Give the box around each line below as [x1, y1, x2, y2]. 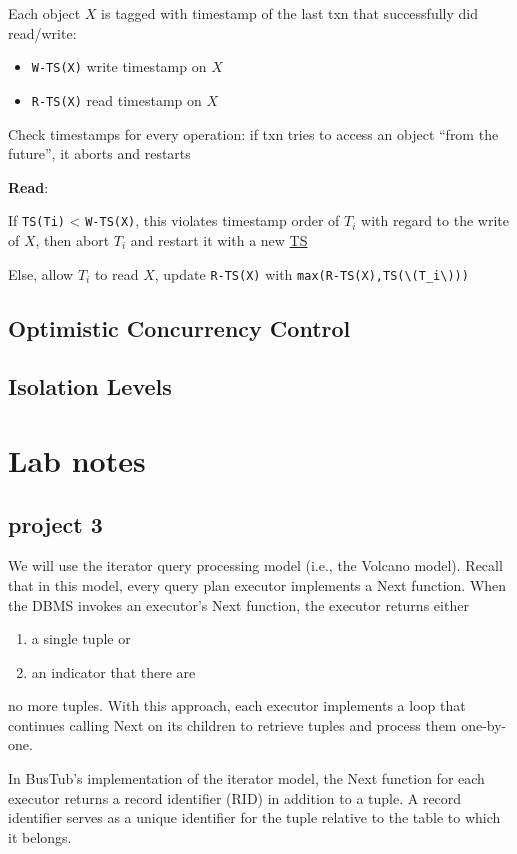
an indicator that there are [31, 661, 196, 682]
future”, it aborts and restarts [8, 143, 191, 164]
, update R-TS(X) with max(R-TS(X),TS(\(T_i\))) [154, 263, 469, 284]
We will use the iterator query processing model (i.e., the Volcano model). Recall [8, 555, 503, 576]
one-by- [461, 714, 507, 735]
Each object [8, 3, 81, 23]
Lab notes [8, 439, 146, 480]
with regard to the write [361, 210, 509, 231]
